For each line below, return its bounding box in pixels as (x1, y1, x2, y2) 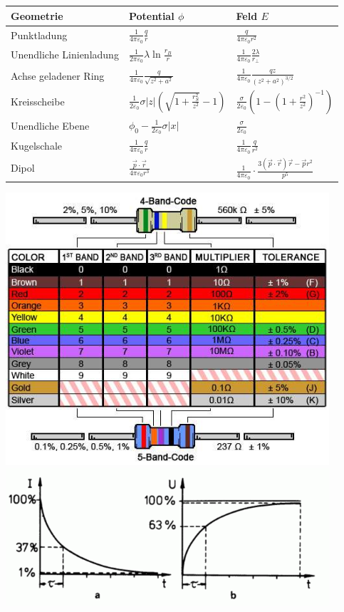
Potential (128, 8, 174, 23)
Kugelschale (11, 138, 63, 152)
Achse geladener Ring (11, 68, 105, 83)
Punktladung (11, 27, 68, 42)
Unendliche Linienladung (11, 47, 119, 62)
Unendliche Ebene (11, 118, 90, 133)
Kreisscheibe (11, 94, 65, 109)
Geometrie (11, 8, 63, 23)
